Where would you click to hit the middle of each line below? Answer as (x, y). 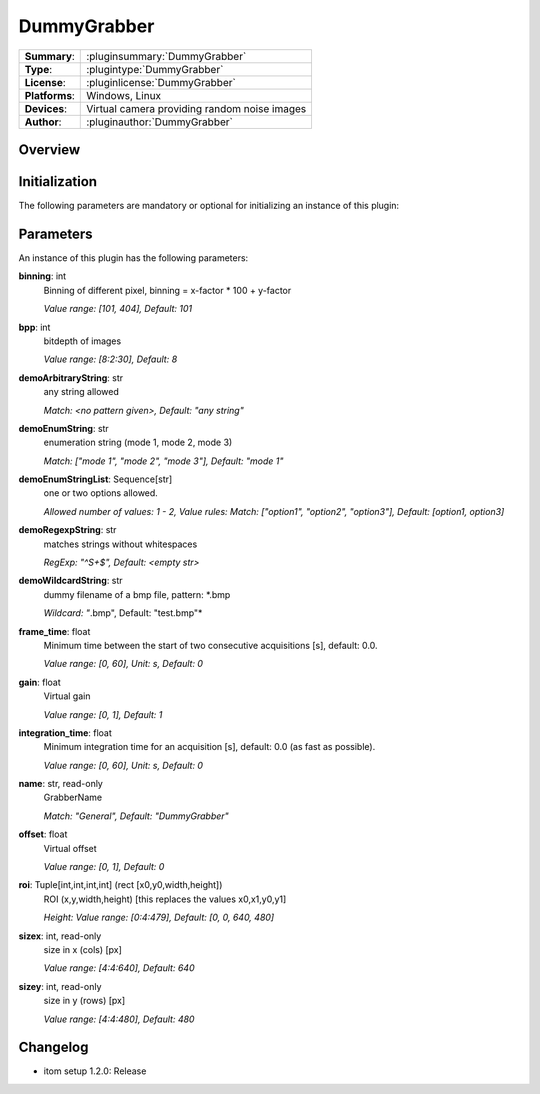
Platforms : (49, 95)
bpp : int (34, 327)
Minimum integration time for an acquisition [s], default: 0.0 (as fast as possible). (209, 747)
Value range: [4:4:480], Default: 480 (119, 1019)
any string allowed (81, 392)
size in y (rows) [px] (84, 1001)
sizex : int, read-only (60, 936)
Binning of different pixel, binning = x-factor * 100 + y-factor (167, 290)
